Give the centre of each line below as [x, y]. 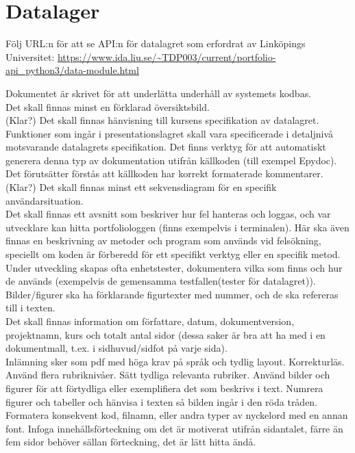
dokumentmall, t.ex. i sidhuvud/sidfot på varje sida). [117, 348]
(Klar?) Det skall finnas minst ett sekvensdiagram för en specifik [141, 187]
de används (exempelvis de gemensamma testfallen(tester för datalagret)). [161, 281]
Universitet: [30, 56]
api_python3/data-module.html [72, 70]
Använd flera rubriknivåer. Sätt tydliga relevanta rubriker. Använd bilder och [168, 375]
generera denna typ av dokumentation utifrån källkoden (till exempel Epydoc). [171, 160]
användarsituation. [45, 200]
